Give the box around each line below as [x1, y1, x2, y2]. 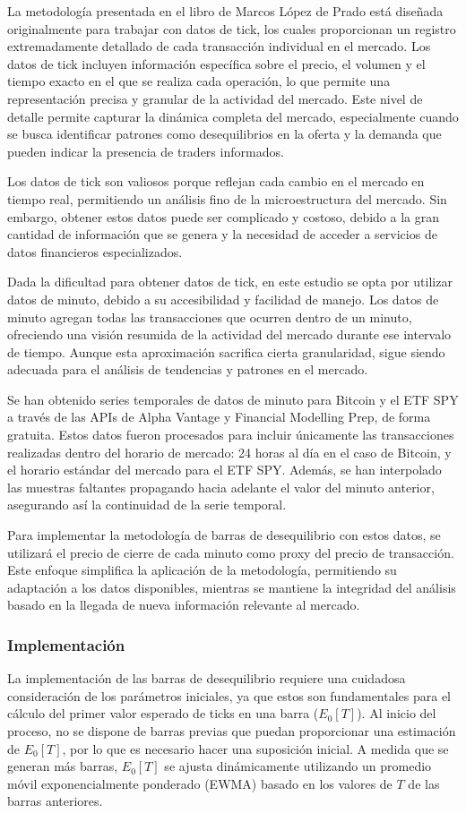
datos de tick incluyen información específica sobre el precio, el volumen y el [7, 54, 426, 73]
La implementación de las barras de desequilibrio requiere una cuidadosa [7, 669, 406, 688]
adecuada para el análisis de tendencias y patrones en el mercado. [7, 360, 368, 379]
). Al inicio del [357, 704, 436, 723]
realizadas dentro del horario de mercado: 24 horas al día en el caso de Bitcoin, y [7, 442, 452, 461]
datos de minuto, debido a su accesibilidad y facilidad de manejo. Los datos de [7, 289, 439, 308]
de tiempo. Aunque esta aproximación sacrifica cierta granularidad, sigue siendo [7, 342, 445, 361]
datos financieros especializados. [7, 242, 183, 261]
